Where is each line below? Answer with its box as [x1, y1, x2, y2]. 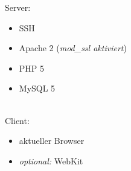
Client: [5, 114, 30, 126]
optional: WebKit [19, 154, 83, 167]
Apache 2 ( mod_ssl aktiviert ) [19, 42, 127, 54]
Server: [5, 1, 31, 13]
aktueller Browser [19, 134, 85, 147]
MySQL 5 [19, 82, 56, 95]
